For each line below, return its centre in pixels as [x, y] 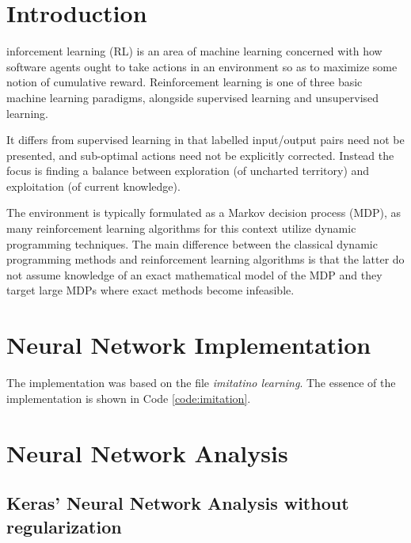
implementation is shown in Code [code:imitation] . [129, 398]
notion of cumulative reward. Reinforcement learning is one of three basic [185, 82]
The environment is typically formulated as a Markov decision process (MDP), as [204, 213]
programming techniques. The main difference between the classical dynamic [192, 243]
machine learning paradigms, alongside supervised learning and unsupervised [193, 97]
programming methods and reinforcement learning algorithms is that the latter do [205, 259]
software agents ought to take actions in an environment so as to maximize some [202, 66]
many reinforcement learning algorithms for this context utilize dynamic [181, 228]
